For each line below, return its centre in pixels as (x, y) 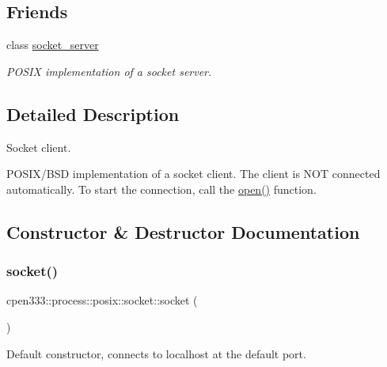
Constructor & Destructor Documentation (183, 231)
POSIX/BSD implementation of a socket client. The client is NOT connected (193, 174)
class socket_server (53, 45)
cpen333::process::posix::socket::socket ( (102, 300)
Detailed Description (93, 114)
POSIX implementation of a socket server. (109, 71)
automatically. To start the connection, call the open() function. (161, 189)
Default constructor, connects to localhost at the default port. (156, 353)
